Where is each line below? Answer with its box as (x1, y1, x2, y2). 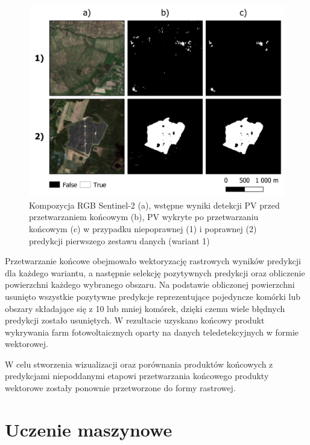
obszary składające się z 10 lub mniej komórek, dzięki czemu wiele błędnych (5, 302, 285, 314)
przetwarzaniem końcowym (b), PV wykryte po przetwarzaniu (29, 210, 259, 223)
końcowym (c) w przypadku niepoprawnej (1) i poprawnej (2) (29, 222, 257, 235)
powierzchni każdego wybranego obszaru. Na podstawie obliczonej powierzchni (5, 278, 295, 291)
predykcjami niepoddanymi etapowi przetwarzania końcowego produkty (5, 369, 269, 382)
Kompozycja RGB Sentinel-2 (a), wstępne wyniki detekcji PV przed (29, 198, 280, 211)
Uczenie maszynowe (5, 417, 172, 441)
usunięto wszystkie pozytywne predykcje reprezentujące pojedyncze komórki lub (5, 290, 300, 302)
